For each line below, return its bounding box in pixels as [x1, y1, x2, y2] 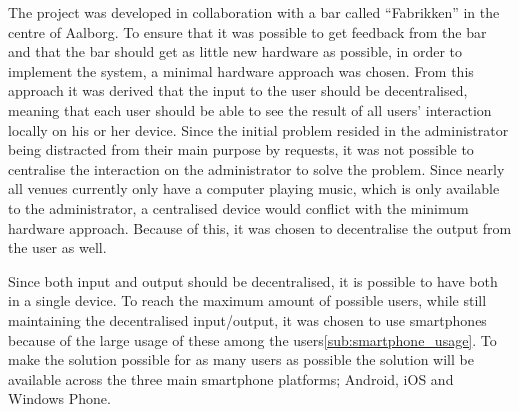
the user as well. [8, 237, 107, 258]
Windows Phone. [8, 388, 111, 409]
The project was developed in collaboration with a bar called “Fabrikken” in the [8, 2, 500, 22]
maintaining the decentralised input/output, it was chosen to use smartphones [8, 309, 487, 330]
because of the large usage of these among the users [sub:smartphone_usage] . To [8, 329, 497, 350]
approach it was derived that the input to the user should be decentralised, [8, 80, 468, 101]
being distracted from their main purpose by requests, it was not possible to [8, 139, 474, 160]
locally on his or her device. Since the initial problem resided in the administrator [8, 119, 509, 140]
